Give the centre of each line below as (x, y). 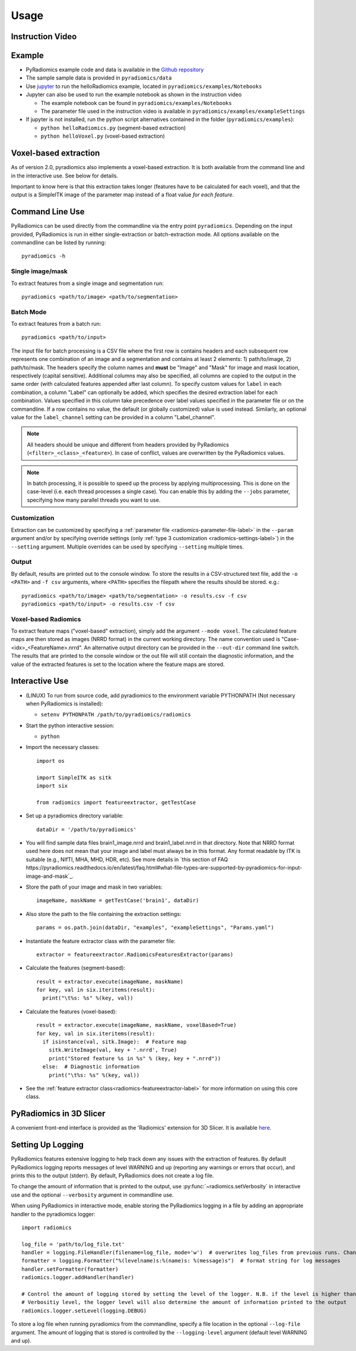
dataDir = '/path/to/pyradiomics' (86, 829)
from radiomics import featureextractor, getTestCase (116, 802)
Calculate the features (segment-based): (76, 968)
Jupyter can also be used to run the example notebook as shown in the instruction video (134, 94)
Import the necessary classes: (63, 747)
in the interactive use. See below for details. (65, 176)
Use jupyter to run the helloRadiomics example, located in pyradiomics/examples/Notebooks (144, 86)
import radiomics (47, 1228)
